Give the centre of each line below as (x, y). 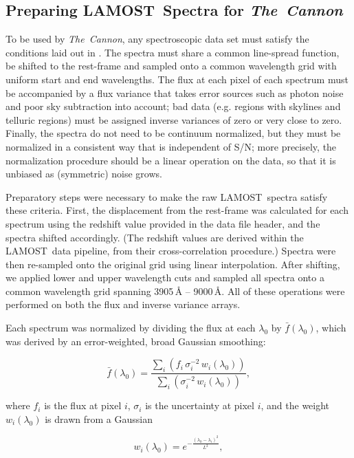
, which (331, 328)
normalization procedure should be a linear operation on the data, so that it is (171, 160)
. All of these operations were (283, 291)
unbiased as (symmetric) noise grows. (84, 174)
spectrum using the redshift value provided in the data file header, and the (163, 223)
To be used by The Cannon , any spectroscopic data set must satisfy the (157, 39)
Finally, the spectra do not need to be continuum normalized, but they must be (173, 133)
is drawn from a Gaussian (99, 418)
